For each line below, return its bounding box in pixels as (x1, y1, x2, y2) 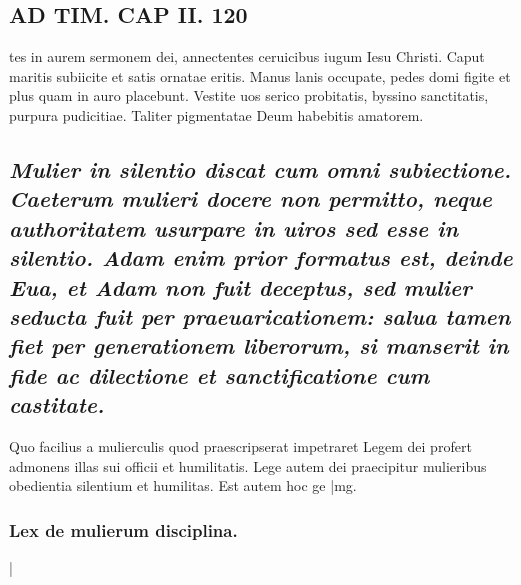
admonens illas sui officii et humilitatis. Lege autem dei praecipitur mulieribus (9, 455, 487, 476)
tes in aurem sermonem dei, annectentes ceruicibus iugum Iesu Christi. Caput (9, 46, 485, 67)
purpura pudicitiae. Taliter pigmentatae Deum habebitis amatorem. (9, 104, 424, 125)
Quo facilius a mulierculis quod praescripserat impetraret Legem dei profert (9, 435, 472, 456)
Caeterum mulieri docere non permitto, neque (9, 183, 492, 214)
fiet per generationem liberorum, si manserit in (9, 330, 509, 361)
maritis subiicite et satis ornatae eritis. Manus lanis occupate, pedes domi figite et (9, 65, 511, 86)
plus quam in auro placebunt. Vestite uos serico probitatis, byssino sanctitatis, (9, 85, 489, 106)
